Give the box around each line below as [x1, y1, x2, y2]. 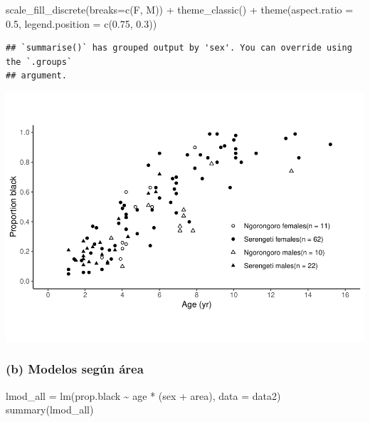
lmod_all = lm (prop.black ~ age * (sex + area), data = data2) [6, 388, 281, 403]
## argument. [6, 71, 67, 81]
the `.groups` [6, 56, 73, 67]
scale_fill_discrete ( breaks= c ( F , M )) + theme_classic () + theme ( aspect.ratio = [6, 2, 354, 16]
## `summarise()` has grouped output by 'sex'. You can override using [6, 43, 352, 53]
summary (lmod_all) [6, 402, 94, 417]
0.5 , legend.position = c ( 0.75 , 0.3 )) [6, 16, 157, 31]
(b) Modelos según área [6, 360, 144, 378]
